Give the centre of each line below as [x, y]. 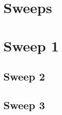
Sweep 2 [24, 76]
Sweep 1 [31, 45]
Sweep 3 [24, 105]
